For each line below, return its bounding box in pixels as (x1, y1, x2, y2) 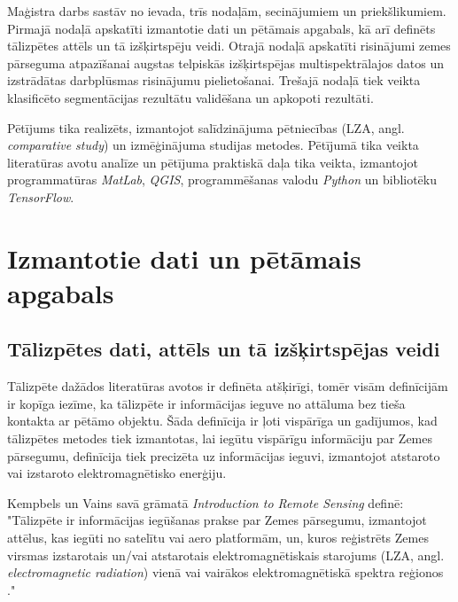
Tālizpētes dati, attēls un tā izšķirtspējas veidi (7, 335, 440, 363)
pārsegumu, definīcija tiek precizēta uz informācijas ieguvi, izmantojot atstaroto (7, 446, 440, 465)
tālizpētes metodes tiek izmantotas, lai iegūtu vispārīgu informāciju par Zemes (7, 429, 432, 448)
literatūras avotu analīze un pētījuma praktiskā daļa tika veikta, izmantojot (7, 152, 418, 171)
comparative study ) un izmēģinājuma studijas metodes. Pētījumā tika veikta (7, 136, 419, 154)
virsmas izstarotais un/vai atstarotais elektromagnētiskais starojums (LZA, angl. (7, 545, 445, 564)
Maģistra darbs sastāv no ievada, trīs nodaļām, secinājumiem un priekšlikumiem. (7, 2, 446, 20)
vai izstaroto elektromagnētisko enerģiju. (7, 464, 227, 482)
